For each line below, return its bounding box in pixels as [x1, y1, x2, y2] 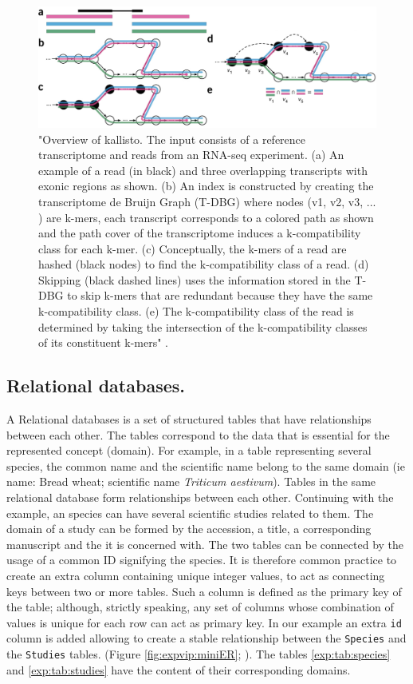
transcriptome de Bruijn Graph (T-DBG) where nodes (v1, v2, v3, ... [38, 193, 376, 209]
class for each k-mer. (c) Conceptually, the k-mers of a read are [38, 240, 347, 256]
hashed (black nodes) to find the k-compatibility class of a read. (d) [38, 256, 369, 272]
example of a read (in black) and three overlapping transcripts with [38, 161, 368, 178]
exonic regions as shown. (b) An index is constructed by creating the [38, 177, 374, 194]
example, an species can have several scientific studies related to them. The [6, 504, 374, 521]
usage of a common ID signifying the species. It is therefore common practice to [6, 551, 397, 568]
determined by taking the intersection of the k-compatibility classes [38, 318, 368, 335]
